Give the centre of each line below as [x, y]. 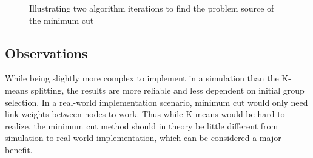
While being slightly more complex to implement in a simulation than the [142, 78]
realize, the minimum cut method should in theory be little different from [142, 125]
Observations [46, 53]
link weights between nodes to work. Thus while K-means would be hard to [145, 114]
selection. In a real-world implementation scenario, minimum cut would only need [156, 102]
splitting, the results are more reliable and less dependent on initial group [167, 90]
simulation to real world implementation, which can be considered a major [143, 138]
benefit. [19, 149]
